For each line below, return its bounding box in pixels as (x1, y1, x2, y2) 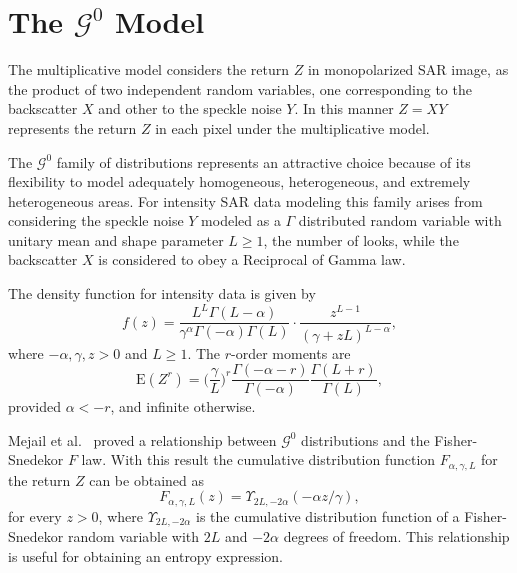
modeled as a (201, 210, 281, 231)
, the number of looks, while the (263, 229, 459, 250)
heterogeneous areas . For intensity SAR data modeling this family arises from (8, 190, 483, 211)
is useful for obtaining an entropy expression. (8, 545, 284, 566)
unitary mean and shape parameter (8, 229, 224, 250)
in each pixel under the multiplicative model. (155, 117, 430, 138)
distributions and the (301, 429, 430, 450)
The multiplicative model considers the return (8, 59, 290, 80)
